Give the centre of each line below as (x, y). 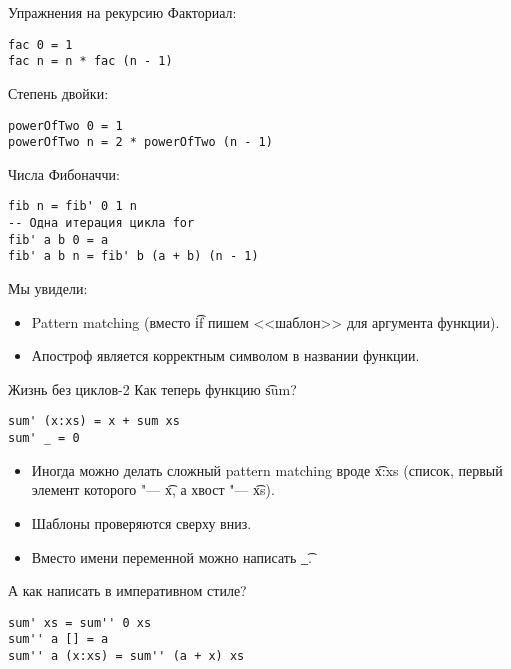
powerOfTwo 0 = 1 (65, 125)
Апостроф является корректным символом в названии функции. (225, 355)
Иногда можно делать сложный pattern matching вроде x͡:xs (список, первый (267, 469)
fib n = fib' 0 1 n (72, 206)
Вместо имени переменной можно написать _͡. (171, 556)
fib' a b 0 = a (58, 239)
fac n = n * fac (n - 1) (90, 61)
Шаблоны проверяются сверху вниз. (141, 522)
